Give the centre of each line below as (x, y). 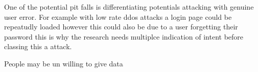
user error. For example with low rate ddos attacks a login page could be (118, 16)
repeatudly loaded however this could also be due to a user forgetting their (121, 27)
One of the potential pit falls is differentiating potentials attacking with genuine (129, 7)
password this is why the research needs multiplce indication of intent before (124, 36)
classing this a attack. (38, 46)
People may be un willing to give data (64, 63)
